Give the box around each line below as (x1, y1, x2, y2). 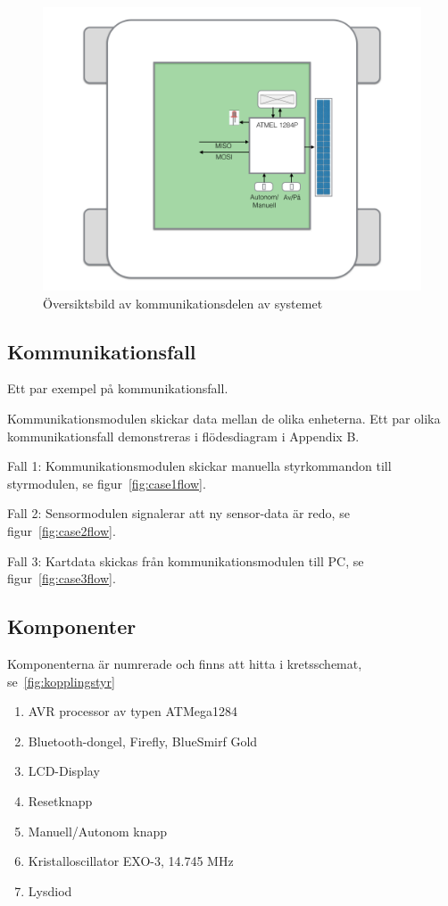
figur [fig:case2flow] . (7, 521, 116, 539)
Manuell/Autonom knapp (28, 821, 168, 840)
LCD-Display (28, 762, 100, 780)
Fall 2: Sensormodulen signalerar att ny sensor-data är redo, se (7, 504, 350, 523)
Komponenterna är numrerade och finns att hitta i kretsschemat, (7, 654, 362, 672)
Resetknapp (28, 791, 93, 810)
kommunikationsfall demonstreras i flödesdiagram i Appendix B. (7, 426, 360, 445)
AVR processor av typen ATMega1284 (28, 702, 237, 721)
